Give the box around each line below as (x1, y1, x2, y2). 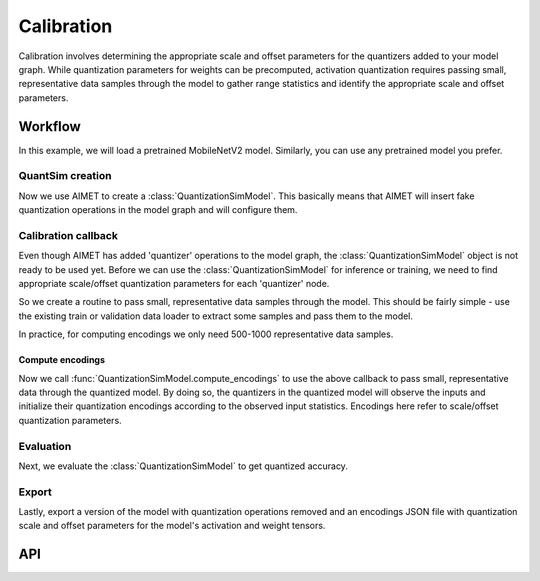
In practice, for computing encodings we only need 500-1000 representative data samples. (18, 328, 394, 340)
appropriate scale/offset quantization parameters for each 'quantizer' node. (18, 278, 330, 290)
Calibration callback (18, 228, 119, 242)
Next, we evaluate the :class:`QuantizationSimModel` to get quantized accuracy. (18, 460, 349, 472)
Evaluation (18, 439, 72, 453)
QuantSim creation (18, 169, 112, 183)
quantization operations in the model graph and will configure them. (18, 204, 298, 216)
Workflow (18, 118, 82, 135)
